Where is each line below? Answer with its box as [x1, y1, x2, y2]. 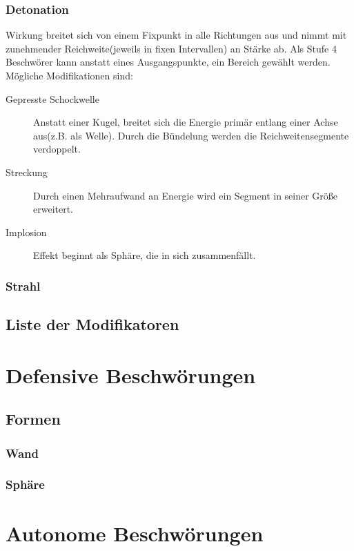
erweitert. [33, 202, 74, 216]
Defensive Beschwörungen [6, 360, 256, 389]
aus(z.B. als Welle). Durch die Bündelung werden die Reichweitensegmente [33, 128, 349, 142]
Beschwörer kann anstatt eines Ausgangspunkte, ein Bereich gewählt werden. [6, 55, 331, 69]
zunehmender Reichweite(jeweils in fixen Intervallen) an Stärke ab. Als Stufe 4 [6, 41, 337, 55]
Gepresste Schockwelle [6, 91, 99, 106]
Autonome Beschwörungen [6, 519, 264, 547]
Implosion [6, 224, 47, 239]
